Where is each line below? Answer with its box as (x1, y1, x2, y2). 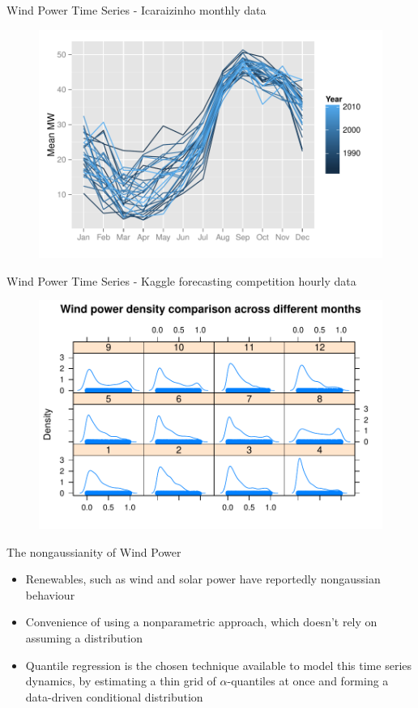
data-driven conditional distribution (25, 688, 203, 705)
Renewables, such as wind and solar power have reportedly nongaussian (25, 570, 381, 587)
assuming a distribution (25, 630, 143, 647)
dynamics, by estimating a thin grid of (25, 672, 216, 689)
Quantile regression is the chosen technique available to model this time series (25, 656, 412, 673)
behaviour (25, 586, 75, 603)
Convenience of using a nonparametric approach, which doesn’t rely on (25, 613, 377, 630)
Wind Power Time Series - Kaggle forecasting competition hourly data (6, 272, 356, 289)
